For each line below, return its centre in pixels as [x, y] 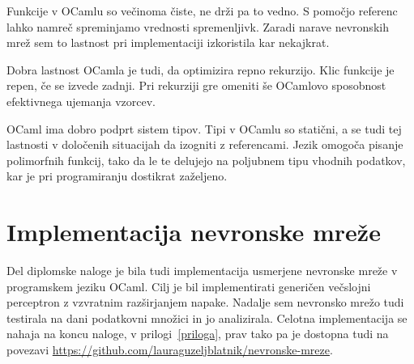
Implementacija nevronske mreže [194, 232]
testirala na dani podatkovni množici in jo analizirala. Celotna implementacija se [207, 317]
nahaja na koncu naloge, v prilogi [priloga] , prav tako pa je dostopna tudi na [198, 334]
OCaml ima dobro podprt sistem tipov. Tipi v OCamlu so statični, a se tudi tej [204, 128]
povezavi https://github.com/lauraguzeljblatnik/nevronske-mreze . [170, 350]
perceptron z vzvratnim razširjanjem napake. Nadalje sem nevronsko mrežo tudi [205, 302]
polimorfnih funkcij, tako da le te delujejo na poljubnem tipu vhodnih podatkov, [206, 160]
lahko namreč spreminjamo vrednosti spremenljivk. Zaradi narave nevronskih [198, 26]
